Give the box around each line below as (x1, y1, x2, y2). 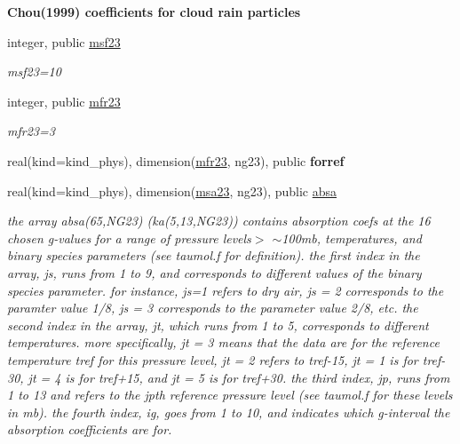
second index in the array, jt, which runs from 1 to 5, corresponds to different (7, 315, 429, 334)
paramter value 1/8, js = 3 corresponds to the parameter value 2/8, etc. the (7, 298, 418, 317)
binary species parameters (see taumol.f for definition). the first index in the (7, 246, 420, 265)
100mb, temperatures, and (282, 228, 422, 247)
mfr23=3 (7, 122, 55, 140)
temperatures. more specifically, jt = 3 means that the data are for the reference (7, 333, 440, 352)
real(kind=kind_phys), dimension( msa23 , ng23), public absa (7, 181, 337, 200)
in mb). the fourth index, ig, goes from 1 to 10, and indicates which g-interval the (7, 402, 450, 421)
